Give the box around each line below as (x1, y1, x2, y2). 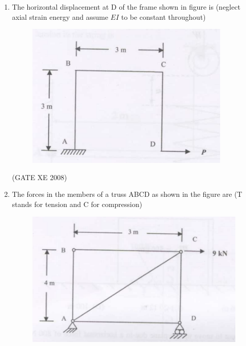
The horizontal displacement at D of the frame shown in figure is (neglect (12, 2, 240, 12)
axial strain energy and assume (12, 11, 109, 22)
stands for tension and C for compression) (12, 198, 143, 209)
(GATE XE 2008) (12, 171, 67, 182)
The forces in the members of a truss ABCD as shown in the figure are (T (12, 189, 242, 199)
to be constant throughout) (121, 11, 206, 22)
